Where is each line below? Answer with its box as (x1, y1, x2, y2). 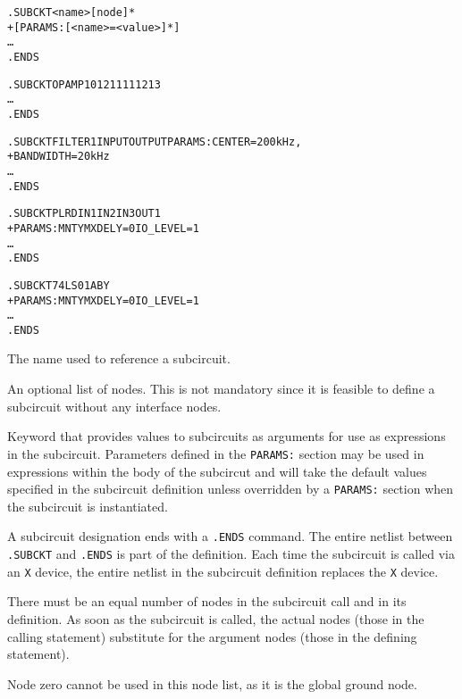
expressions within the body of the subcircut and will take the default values (7, 462, 427, 480)
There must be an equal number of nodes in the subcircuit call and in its (7, 592, 407, 611)
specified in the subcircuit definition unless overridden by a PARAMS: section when (7, 479, 454, 498)
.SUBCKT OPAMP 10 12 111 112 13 (7, 78, 161, 91)
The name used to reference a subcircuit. (7, 349, 231, 368)
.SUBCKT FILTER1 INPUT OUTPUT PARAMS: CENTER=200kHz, (7, 135, 302, 148)
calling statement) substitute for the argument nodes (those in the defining (7, 627, 417, 645)
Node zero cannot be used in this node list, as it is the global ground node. (7, 674, 417, 693)
